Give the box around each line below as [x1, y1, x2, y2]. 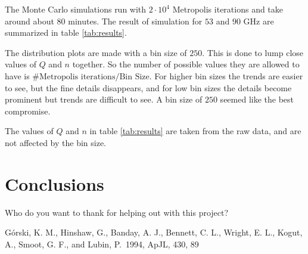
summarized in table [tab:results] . [5, 26, 127, 39]
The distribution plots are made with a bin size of [5, 46, 187, 58]
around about [5, 14, 54, 27]
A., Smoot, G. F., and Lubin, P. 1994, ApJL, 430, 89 [5, 237, 199, 250]
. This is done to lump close [202, 46, 304, 58]
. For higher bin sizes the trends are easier [149, 69, 303, 82]
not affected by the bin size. [5, 136, 107, 148]
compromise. [5, 104, 51, 117]
